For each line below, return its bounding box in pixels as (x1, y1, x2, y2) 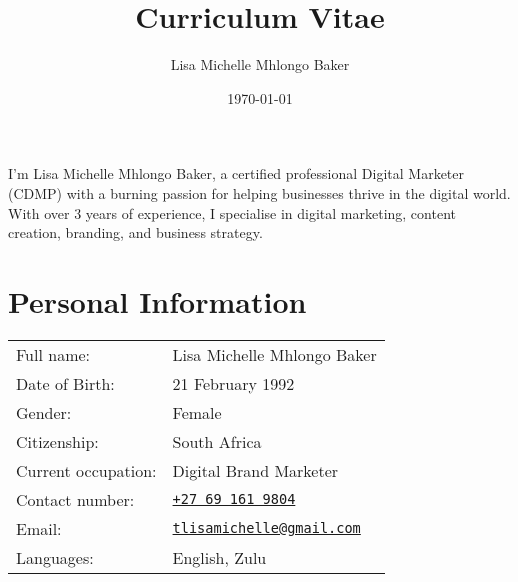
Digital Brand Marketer (172, 458, 339, 482)
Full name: (16, 342, 91, 366)
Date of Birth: (16, 371, 115, 395)
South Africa (172, 429, 262, 453)
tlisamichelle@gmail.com (172, 520, 361, 537)
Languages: (16, 545, 94, 569)
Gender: (16, 400, 72, 424)
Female (172, 400, 222, 424)
